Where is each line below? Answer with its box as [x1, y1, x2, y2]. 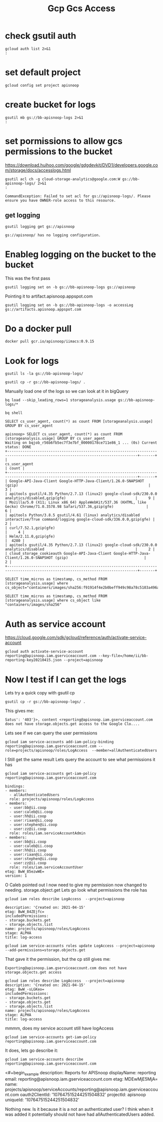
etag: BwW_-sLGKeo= [5, 987, 45, 992]
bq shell [5, 411, 23, 415]
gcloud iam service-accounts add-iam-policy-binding [5, 740, 114, 745]
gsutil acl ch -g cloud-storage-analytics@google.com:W [5, 176, 120, 182]
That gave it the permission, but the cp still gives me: [5, 956, 111, 962]
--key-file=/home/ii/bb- [98, 654, 149, 658]
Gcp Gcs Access [48, 3, 115, 14]
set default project [5, 67, 81, 78]
